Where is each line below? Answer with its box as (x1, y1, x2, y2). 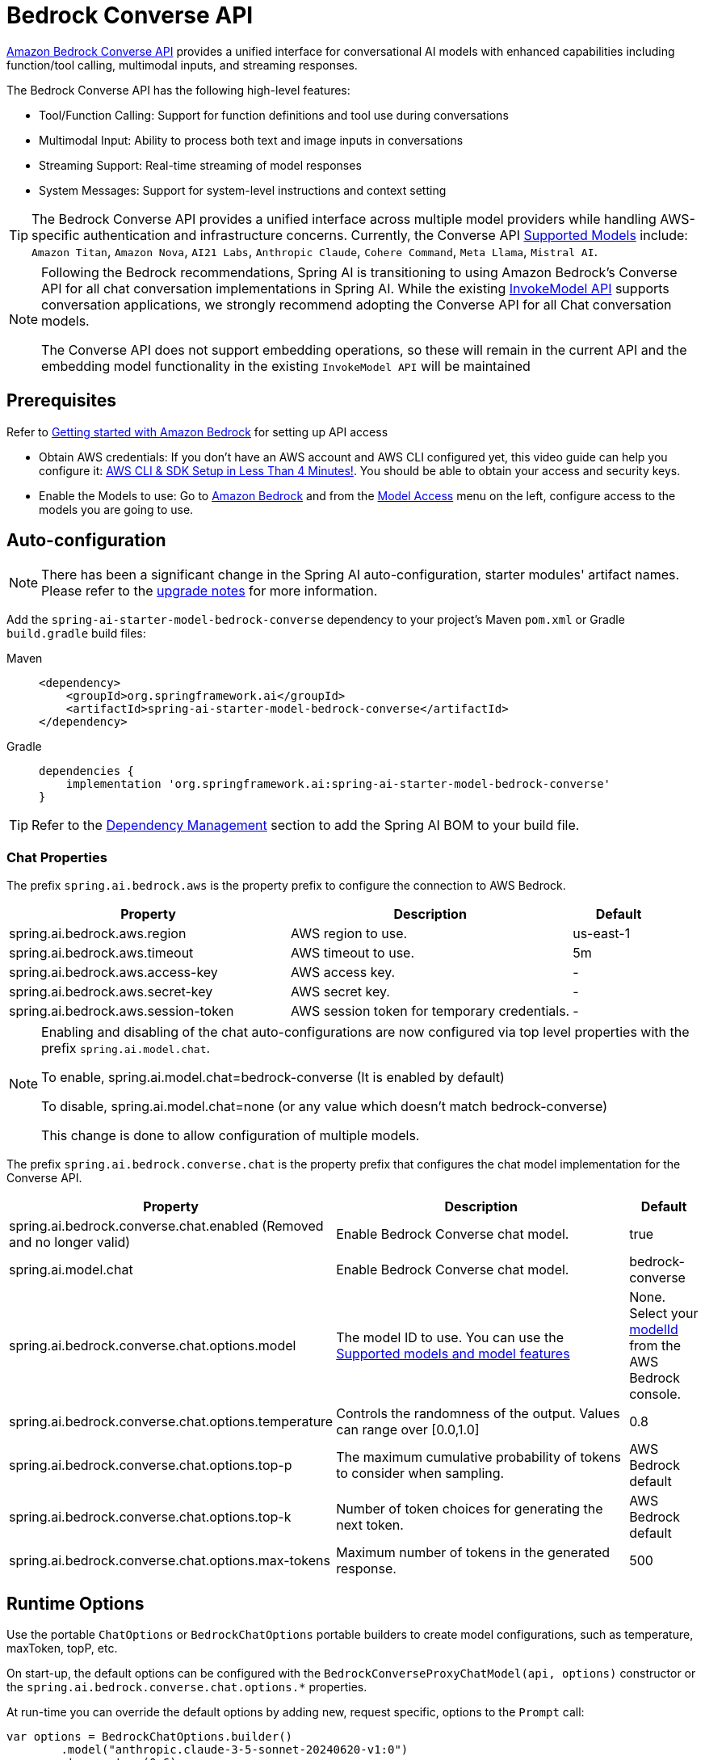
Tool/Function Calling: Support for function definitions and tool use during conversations (39, 107, 509, 122)
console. (629, 1386, 682, 1403)
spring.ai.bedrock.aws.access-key (9, 964, 218, 981)
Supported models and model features (336, 1345, 570, 1362)
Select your (629, 1305, 699, 1322)
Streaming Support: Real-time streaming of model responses (39, 158, 362, 172)
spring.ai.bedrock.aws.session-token (9, 1003, 234, 1020)
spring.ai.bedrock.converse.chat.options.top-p (9, 1457, 292, 1474)
